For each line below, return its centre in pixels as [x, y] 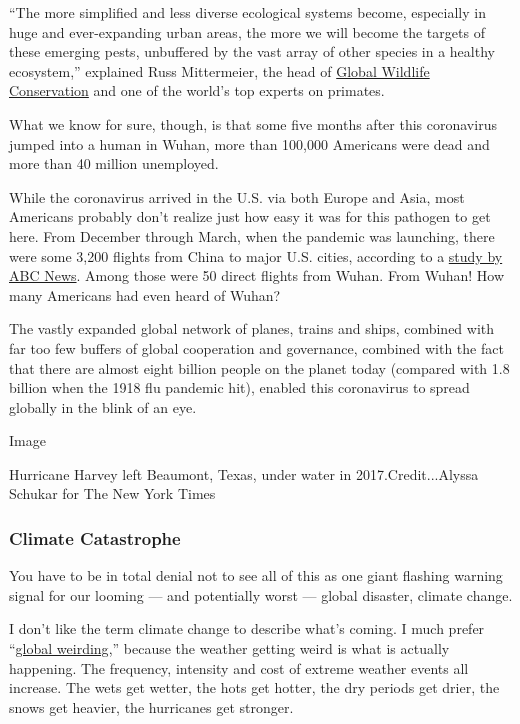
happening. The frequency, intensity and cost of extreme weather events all [239, 667]
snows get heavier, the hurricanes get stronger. [151, 706]
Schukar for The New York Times [112, 493]
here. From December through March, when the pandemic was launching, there [252, 235]
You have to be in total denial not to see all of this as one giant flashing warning [256, 575]
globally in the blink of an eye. [103, 406]
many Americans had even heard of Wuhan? [145, 294]
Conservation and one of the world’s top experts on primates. [197, 90]
